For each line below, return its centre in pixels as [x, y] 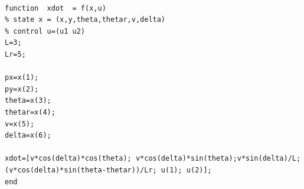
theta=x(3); [28, 101]
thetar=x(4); [30, 112]
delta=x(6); [28, 136]
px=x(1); [22, 78]
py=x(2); [22, 89]
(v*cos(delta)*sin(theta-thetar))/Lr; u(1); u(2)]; [108, 170]
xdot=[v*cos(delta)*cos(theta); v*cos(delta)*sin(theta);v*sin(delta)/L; [153, 159]
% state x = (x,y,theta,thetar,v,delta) [85, 20]
